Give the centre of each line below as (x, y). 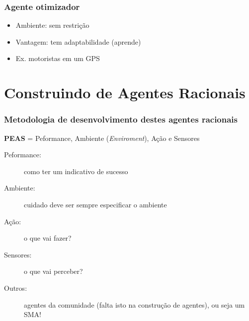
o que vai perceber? (53, 271)
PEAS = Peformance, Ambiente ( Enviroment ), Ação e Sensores (102, 138)
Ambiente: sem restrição (52, 25)
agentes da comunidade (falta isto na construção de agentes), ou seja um (134, 304)
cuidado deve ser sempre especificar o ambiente (95, 204)
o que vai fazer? (48, 238)
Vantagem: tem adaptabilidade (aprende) (78, 41)
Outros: (16, 288)
